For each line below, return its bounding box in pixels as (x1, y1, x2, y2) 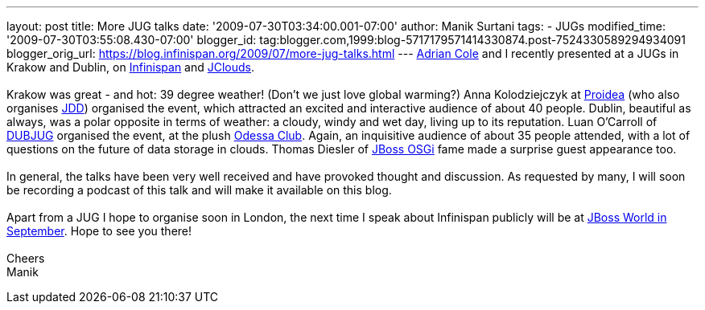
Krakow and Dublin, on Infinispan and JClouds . (6, 60, 255, 74)
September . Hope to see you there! (6, 224, 192, 238)
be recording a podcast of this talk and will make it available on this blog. (6, 183, 392, 197)
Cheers (6, 251, 45, 265)
